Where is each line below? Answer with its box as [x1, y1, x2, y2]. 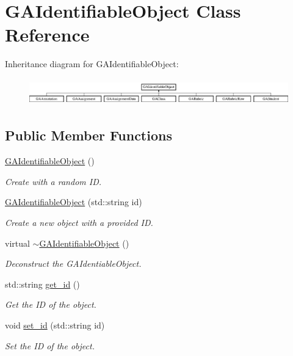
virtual [5, 236, 30, 249]
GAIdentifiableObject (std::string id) [5, 195, 142, 208]
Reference [5, 22, 90, 47]
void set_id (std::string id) [5, 318, 105, 331]
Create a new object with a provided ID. [5, 216, 153, 228]
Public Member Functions [5, 126, 172, 145]
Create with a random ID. [5, 175, 102, 187]
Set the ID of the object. [5, 339, 95, 352]
